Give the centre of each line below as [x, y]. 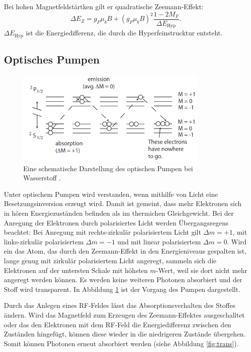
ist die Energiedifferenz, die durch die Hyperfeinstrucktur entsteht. [124, 33]
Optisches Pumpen [52, 59]
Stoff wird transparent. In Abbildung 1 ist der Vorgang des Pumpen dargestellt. [122, 289]
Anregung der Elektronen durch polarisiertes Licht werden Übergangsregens [116, 222]
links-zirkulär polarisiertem [44, 241]
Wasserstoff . [42, 178]
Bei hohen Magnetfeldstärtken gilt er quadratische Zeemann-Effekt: [104, 6]
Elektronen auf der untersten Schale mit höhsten [76, 270]
